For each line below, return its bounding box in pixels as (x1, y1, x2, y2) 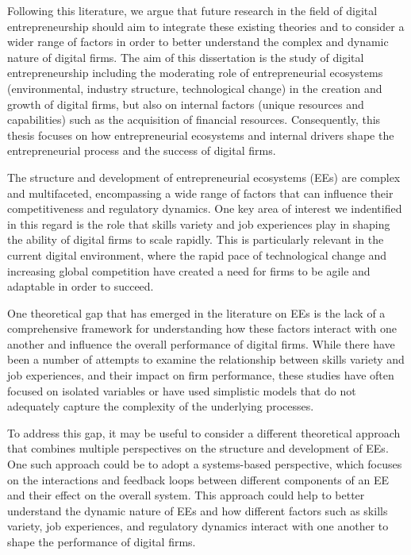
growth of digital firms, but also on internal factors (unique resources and (7, 95, 364, 112)
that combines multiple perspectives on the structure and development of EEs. (7, 440, 389, 457)
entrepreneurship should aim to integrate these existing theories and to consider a (7, 17, 405, 34)
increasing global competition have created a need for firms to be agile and (7, 262, 371, 279)
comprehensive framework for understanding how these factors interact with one (7, 320, 397, 337)
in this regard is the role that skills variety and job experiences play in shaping (7, 215, 390, 232)
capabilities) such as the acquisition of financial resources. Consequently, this (7, 111, 381, 128)
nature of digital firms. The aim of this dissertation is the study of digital (7, 48, 364, 65)
